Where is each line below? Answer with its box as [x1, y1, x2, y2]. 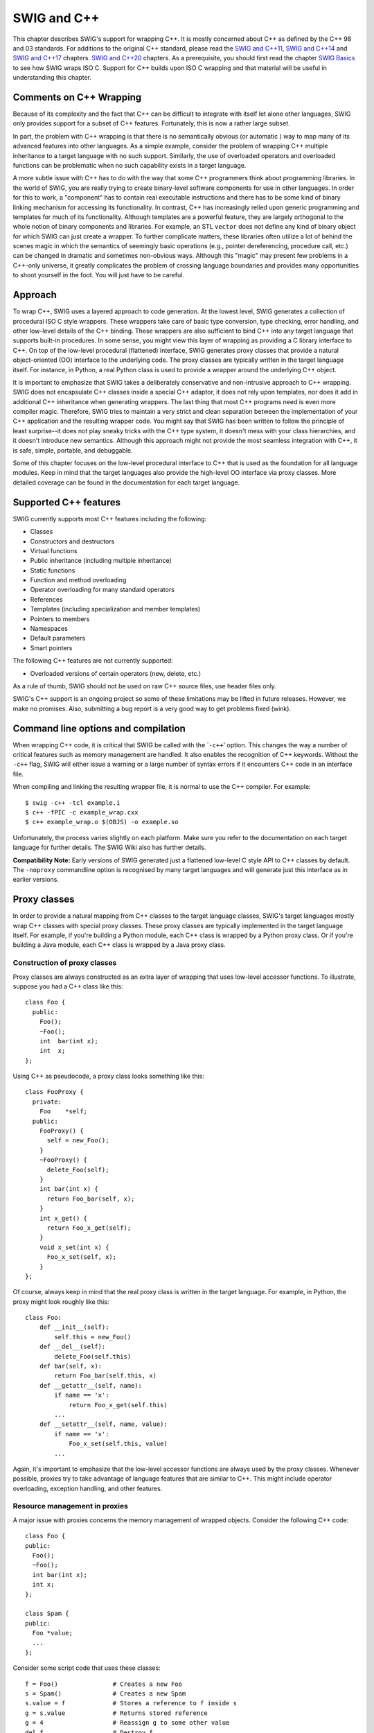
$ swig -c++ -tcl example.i [25, 799, 121, 807]
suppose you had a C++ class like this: [12, 982, 123, 991]
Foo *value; [32, 1629, 73, 1637]
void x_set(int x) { [39, 1243, 109, 1251]
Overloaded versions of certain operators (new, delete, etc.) [30, 669, 202, 677]
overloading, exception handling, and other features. [12, 1484, 163, 1492]
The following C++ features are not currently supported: [12, 656, 173, 665]
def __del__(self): [39, 1343, 106, 1351]
